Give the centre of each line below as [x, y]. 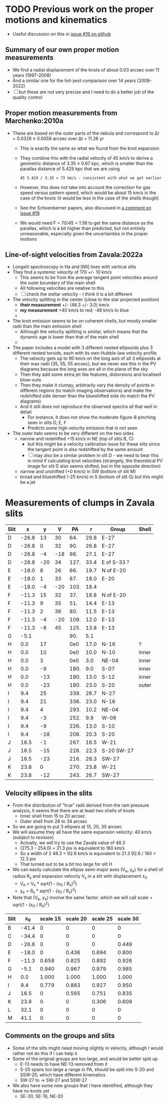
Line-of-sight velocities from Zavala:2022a [74, 255]
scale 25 [102, 919]
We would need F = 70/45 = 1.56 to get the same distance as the [87, 223]
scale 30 [128, 919]
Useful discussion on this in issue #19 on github [62, 34]
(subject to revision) [33, 837]
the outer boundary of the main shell [58, 283]
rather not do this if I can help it [45, 1053]
